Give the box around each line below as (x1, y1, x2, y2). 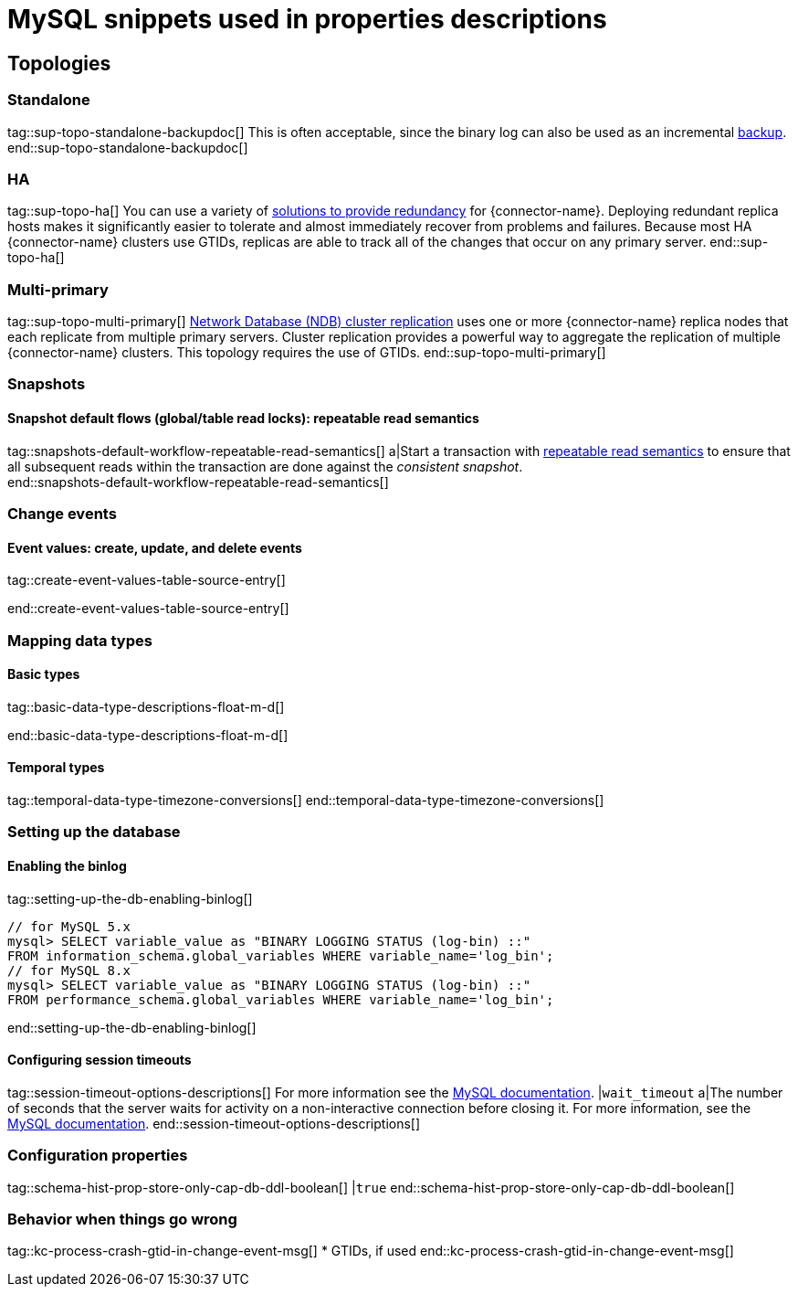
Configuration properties (7, 1146, 188, 1165)
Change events (7, 504, 117, 524)
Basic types (7, 666, 80, 683)
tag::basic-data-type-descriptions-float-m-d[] (7, 698, 285, 715)
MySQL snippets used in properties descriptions (7, 4, 607, 35)
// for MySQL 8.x (7, 962, 131, 978)
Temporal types (7, 759, 105, 776)
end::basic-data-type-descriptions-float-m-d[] (7, 727, 289, 743)
